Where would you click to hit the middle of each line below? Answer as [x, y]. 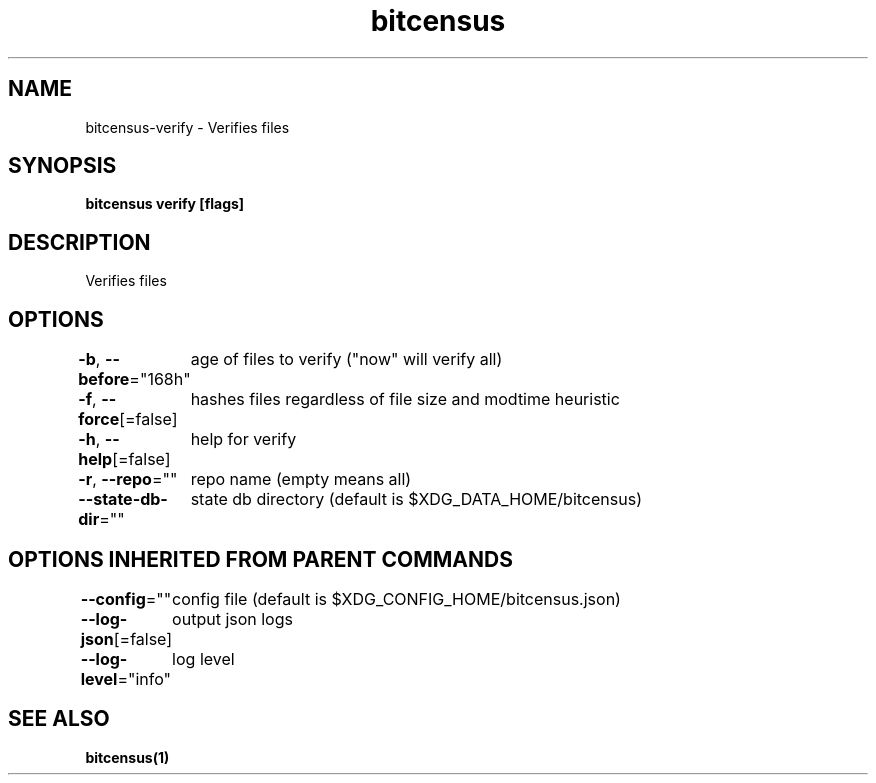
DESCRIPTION [79, 242]
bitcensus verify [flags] [165, 204]
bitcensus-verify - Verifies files [187, 127]
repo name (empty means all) [301, 479]
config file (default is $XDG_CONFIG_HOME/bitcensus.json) [396, 598]
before [104, 379]
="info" [144, 678]
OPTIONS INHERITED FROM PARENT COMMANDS [260, 559]
